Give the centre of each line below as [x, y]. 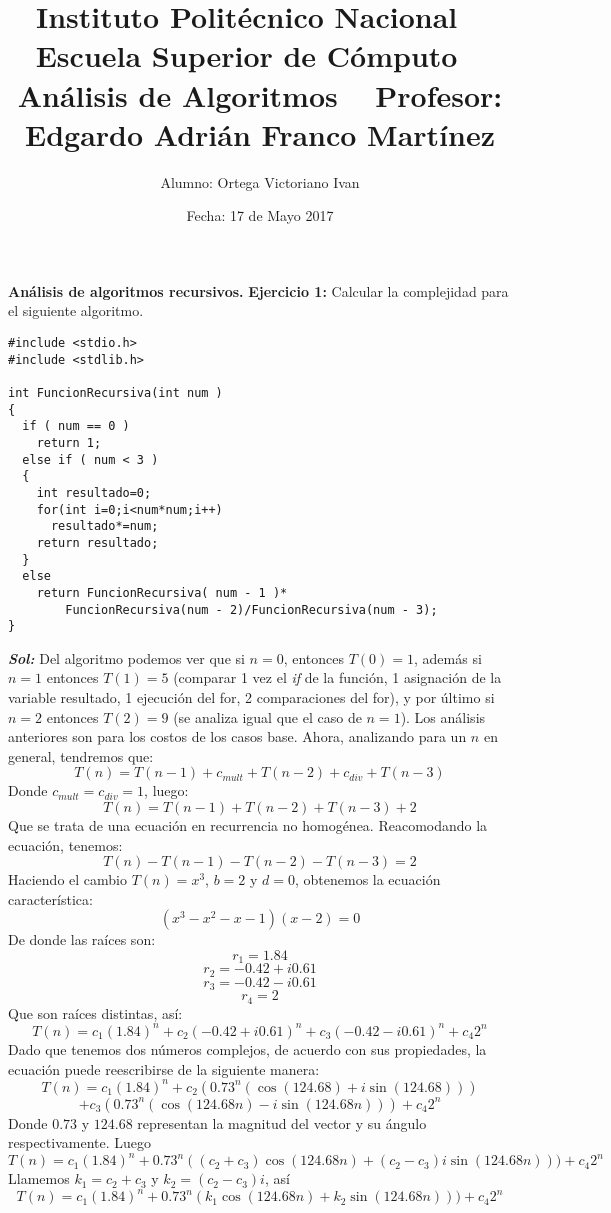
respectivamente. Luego [80, 1142]
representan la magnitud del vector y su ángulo [282, 1122]
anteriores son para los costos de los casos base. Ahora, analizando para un [237, 736]
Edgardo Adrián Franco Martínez [260, 133]
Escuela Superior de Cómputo [246, 55]
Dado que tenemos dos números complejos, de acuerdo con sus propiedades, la [247, 1048]
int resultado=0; [94, 492]
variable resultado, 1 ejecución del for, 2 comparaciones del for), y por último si [251, 697]
